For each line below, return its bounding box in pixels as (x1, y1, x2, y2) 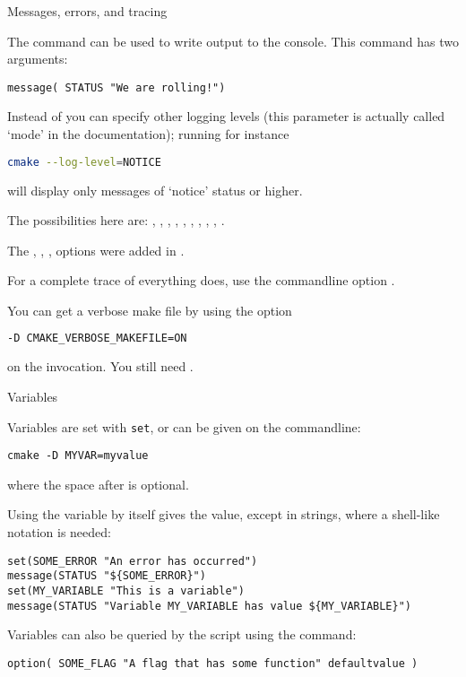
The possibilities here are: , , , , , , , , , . (7, 211, 225, 230)
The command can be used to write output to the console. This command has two (7, 31, 459, 50)
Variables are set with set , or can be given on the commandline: (7, 417, 361, 436)
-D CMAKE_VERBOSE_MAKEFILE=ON (7, 332, 187, 345)
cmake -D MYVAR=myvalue (7, 449, 149, 463)
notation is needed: (7, 523, 111, 542)
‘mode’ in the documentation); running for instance (7, 125, 289, 143)
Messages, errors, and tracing (7, 2, 168, 20)
